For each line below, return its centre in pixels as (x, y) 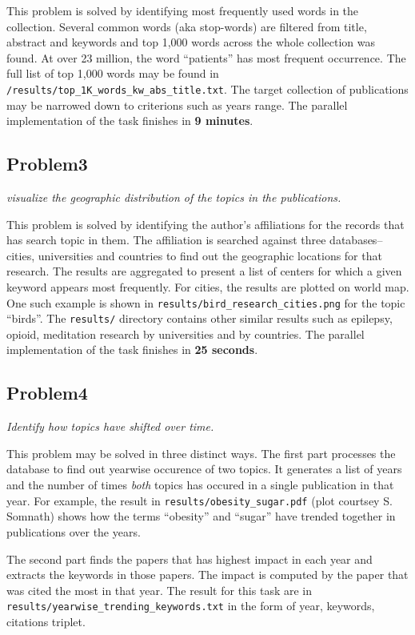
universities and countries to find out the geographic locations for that (210, 255)
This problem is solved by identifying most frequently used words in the (183, 10)
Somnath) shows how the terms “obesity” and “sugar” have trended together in (201, 516)
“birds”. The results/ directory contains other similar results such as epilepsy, (200, 318)
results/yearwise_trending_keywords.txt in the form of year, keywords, (191, 606)
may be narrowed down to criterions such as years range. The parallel (177, 104)
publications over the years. (74, 531)
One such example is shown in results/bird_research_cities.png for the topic (206, 302)
